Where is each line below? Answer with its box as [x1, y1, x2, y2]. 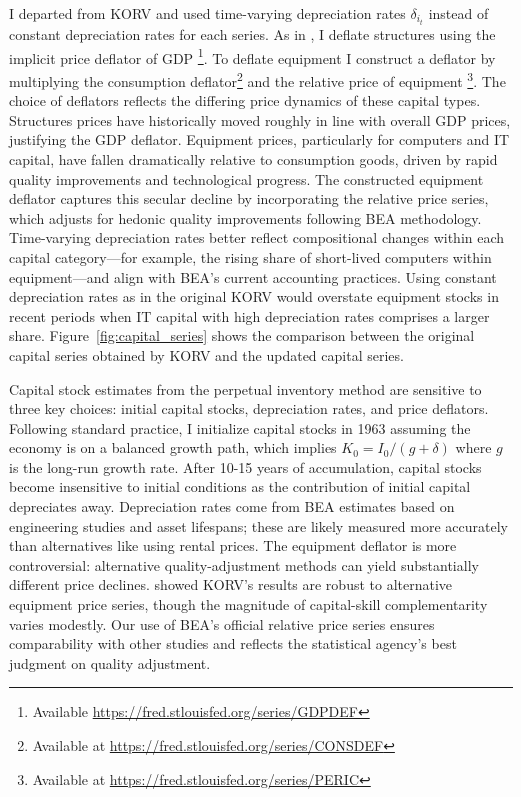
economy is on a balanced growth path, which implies [9, 437, 337, 458]
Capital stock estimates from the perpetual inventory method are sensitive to [9, 378, 482, 399]
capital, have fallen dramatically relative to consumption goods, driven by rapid [9, 148, 498, 169]
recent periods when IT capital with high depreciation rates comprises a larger [9, 305, 490, 326]
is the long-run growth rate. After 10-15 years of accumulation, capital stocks [9, 456, 482, 477]
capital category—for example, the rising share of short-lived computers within [9, 246, 492, 267]
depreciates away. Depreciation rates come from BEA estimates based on [9, 496, 455, 517]
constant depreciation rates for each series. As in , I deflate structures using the [9, 24, 496, 45]
